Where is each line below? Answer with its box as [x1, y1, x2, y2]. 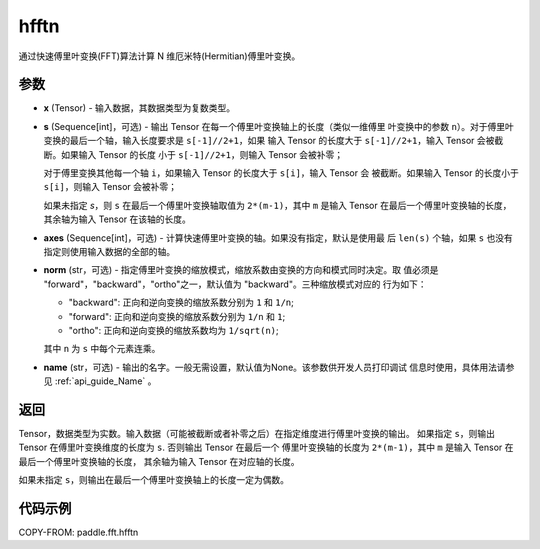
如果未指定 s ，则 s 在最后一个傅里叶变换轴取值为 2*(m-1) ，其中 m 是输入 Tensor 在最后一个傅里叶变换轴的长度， [43, 199, 512, 211]
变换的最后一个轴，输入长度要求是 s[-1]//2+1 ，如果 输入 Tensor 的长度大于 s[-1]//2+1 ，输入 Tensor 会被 [43, 135, 495, 147]
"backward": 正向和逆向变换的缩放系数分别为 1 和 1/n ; [68, 296, 294, 309]
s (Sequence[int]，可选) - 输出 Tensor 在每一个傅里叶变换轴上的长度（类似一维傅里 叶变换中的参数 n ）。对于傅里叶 [43, 120, 514, 132]
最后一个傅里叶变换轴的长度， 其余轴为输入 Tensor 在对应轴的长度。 [18, 455, 300, 467]
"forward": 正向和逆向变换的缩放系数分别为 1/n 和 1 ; [68, 310, 286, 322]
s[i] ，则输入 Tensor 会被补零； [43, 181, 178, 193]
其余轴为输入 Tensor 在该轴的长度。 [43, 213, 192, 225]
